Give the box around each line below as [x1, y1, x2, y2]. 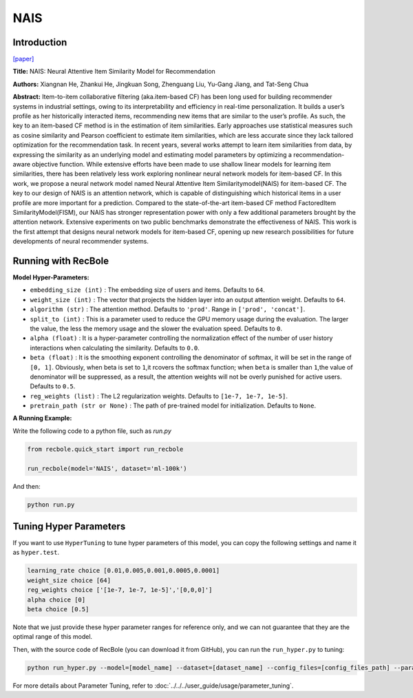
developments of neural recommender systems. [12, 237, 149, 246]
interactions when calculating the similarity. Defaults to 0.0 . [30, 343, 200, 352]
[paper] [12, 55, 34, 63]
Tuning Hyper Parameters [12, 520, 126, 532]
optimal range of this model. [12, 633, 93, 641]
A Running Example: [12, 414, 72, 423]
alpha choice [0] [27, 595, 86, 604]
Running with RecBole [12, 255, 109, 266]
